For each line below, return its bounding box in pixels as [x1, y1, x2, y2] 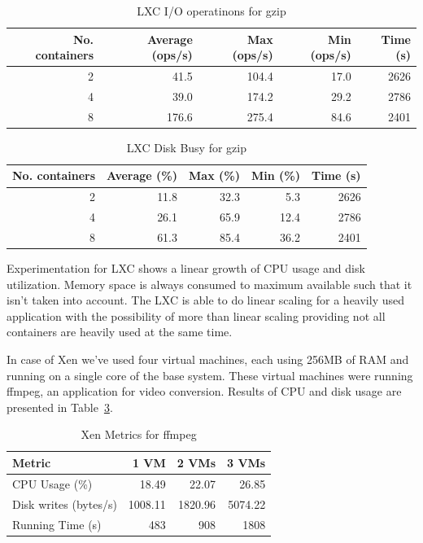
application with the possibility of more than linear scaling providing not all [7, 307, 386, 324]
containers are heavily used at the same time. [7, 323, 233, 340]
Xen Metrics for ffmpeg [81, 426, 197, 443]
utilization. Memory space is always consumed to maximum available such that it [7, 275, 412, 292]
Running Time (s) [12, 515, 102, 532]
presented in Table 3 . [7, 398, 113, 415]
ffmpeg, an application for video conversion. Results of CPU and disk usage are [7, 383, 402, 400]
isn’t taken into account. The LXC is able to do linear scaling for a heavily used [7, 291, 405, 309]
